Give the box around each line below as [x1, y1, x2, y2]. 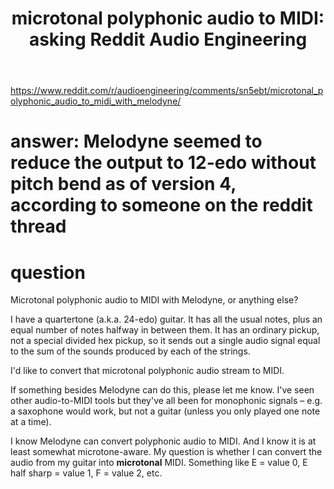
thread [10, 215, 67, 238]
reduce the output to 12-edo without [10, 152, 317, 174]
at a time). [10, 416, 52, 428]
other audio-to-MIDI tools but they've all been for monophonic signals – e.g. [10, 395, 323, 407]
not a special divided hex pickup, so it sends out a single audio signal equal [10, 335, 321, 347]
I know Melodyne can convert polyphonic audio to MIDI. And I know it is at [10, 435, 317, 447]
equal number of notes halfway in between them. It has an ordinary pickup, [10, 324, 320, 336]
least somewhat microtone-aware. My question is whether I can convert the [10, 446, 323, 458]
